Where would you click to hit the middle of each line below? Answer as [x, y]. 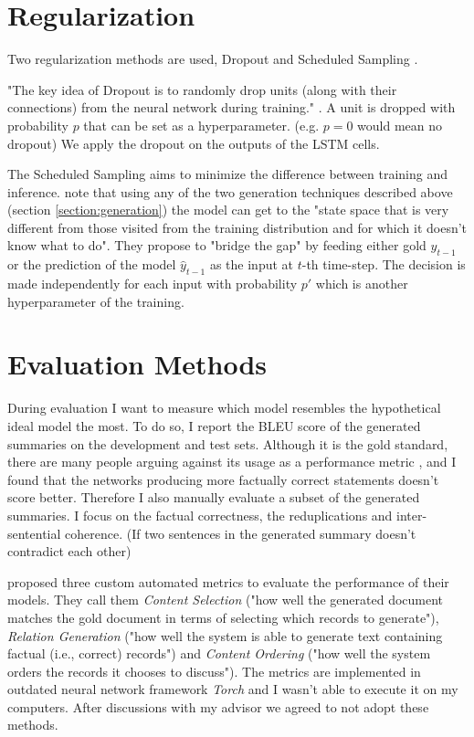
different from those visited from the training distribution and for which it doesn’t [237, 227]
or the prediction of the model [92, 264]
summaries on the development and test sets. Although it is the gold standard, [228, 443]
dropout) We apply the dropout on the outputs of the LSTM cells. [194, 143]
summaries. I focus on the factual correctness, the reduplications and [200, 515]
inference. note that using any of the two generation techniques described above [230, 191]
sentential [34, 533]
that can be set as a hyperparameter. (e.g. [201, 125]
